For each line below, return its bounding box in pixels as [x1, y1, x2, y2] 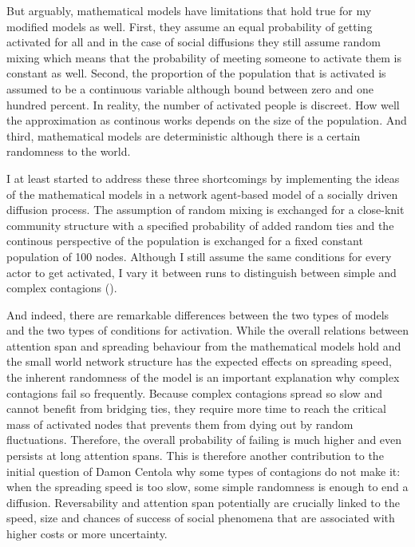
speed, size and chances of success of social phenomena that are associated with [6, 509, 395, 526]
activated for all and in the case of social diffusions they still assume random [6, 34, 381, 50]
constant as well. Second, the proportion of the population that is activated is [6, 65, 386, 81]
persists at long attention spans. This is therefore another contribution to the [6, 447, 384, 464]
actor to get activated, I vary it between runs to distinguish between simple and [6, 264, 397, 280]
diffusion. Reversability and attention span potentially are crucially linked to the [6, 493, 400, 510]
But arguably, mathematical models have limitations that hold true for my [6, 2, 372, 18]
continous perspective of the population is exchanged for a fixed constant [6, 232, 363, 249]
